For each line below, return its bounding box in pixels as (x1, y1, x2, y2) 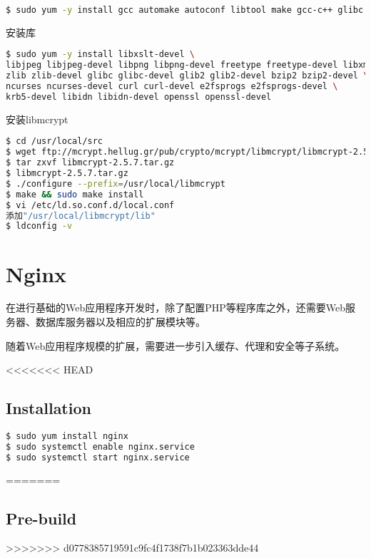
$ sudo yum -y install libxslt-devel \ (6, 49, 195, 60)
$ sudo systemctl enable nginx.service (6, 441, 195, 452)
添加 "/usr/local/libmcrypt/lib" (6, 210, 156, 221)
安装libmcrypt (6, 111, 68, 126)
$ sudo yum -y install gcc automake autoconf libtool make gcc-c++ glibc (6, 5, 364, 15)
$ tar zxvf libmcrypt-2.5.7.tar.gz (6, 157, 175, 168)
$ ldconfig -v (6, 221, 73, 232)
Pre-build (6, 507, 77, 529)
